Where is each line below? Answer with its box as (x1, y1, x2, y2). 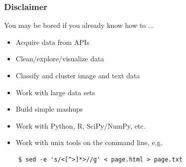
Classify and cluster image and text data (15, 70, 140, 80)
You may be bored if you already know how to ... (4, 20, 154, 30)
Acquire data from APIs (15, 36, 90, 47)
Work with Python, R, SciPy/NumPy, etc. (15, 120, 146, 131)
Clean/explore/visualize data (15, 53, 104, 64)
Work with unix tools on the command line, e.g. (15, 137, 163, 148)
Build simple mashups (15, 104, 83, 114)
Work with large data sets (15, 87, 95, 97)
